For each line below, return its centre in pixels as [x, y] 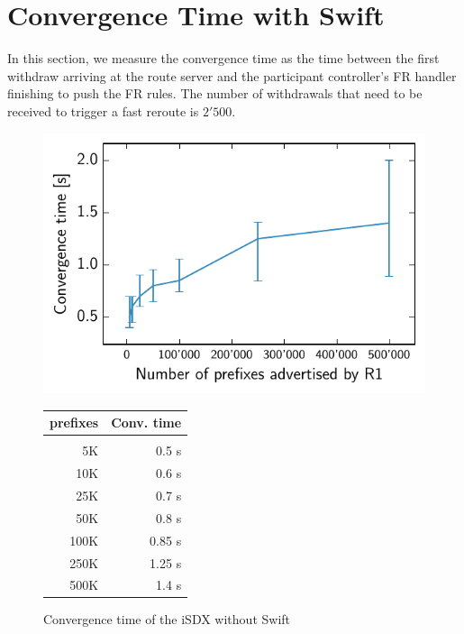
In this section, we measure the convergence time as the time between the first [223, 58]
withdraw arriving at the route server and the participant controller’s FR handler [232, 75]
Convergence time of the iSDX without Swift [167, 619]
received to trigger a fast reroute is [103, 110]
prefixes [74, 423]
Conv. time [146, 423]
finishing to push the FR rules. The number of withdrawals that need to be [215, 93]
